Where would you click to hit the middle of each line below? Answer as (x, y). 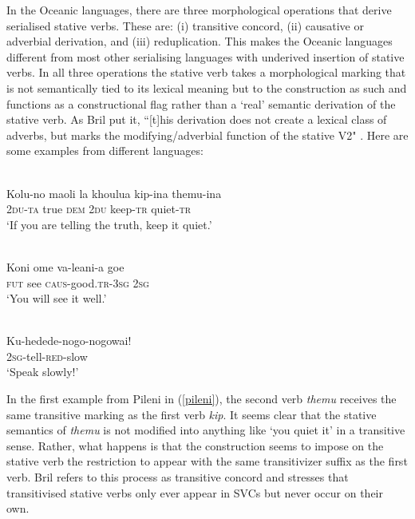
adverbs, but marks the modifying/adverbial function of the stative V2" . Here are (207, 135)
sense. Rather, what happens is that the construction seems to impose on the (195, 445)
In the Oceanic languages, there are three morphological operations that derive (199, 10)
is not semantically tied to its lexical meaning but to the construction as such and (207, 87)
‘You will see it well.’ (57, 298)
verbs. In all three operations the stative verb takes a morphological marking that (206, 72)
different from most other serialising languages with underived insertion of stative (206, 56)
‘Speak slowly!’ (43, 372)
